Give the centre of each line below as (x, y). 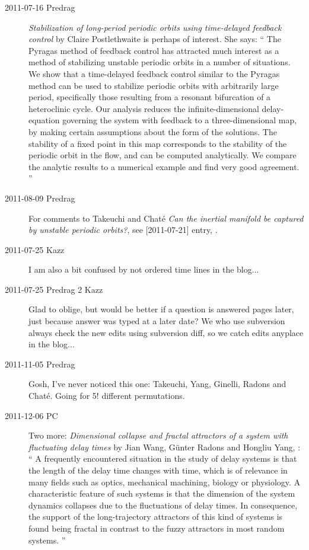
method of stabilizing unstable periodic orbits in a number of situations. (160, 62)
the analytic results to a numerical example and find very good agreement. (164, 166)
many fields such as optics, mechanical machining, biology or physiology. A (165, 482)
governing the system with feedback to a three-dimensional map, (180, 120)
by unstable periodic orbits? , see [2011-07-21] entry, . (123, 230)
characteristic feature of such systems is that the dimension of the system (162, 493)
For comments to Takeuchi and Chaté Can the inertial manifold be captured (166, 218)
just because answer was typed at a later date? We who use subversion (157, 321)
